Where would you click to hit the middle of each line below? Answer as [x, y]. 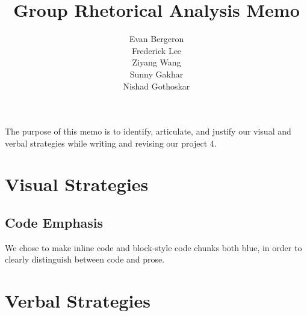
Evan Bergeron [157, 39]
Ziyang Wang [157, 62]
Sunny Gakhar [157, 74]
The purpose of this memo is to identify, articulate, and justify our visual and [148, 131]
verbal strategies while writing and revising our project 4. [111, 143]
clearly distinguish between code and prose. [85, 259]
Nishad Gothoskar [157, 86]
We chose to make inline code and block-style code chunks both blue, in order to [153, 247]
